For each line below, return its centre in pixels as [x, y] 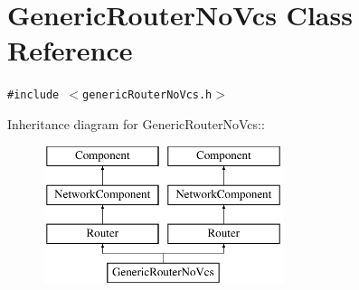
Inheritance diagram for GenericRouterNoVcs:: [136, 123]
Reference [70, 50]
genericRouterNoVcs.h [147, 95]
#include [33, 95]
